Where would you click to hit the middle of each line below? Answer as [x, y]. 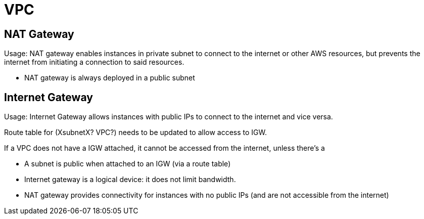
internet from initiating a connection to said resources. [94, 62]
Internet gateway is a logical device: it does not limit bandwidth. [130, 180]
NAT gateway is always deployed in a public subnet [110, 78]
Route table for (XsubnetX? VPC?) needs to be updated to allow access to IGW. [136, 133]
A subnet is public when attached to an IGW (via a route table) [128, 164]
